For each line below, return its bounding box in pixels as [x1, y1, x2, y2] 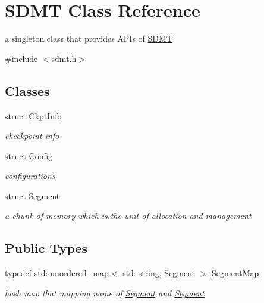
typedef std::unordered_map [5, 267, 109, 279]
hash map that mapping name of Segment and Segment [5, 286, 205, 299]
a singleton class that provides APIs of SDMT [5, 32, 172, 45]
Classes [5, 81, 50, 100]
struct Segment [5, 189, 60, 202]
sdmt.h [51, 52, 77, 64]
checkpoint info [5, 129, 59, 142]
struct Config [5, 149, 53, 162]
